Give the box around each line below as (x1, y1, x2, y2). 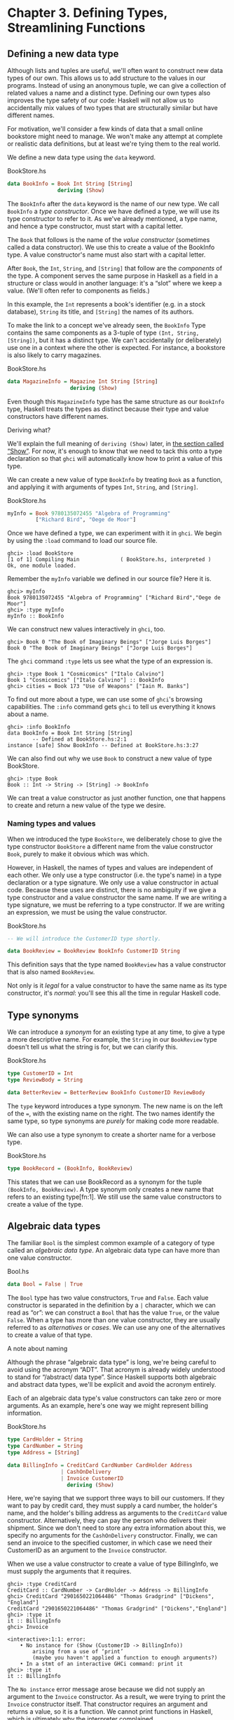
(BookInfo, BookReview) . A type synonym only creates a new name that (7, 1185, 214, 1193)
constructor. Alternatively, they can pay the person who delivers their (7, 1517, 207, 1525)
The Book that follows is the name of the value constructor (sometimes (7, 235, 210, 243)
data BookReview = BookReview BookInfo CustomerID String (7, 948, 180, 955)
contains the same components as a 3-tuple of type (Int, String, (7, 328, 200, 337)
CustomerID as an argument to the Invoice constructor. (7, 1546, 167, 1554)
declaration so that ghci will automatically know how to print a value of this (7, 454, 223, 462)
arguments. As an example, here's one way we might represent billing (7, 1402, 209, 1410)
